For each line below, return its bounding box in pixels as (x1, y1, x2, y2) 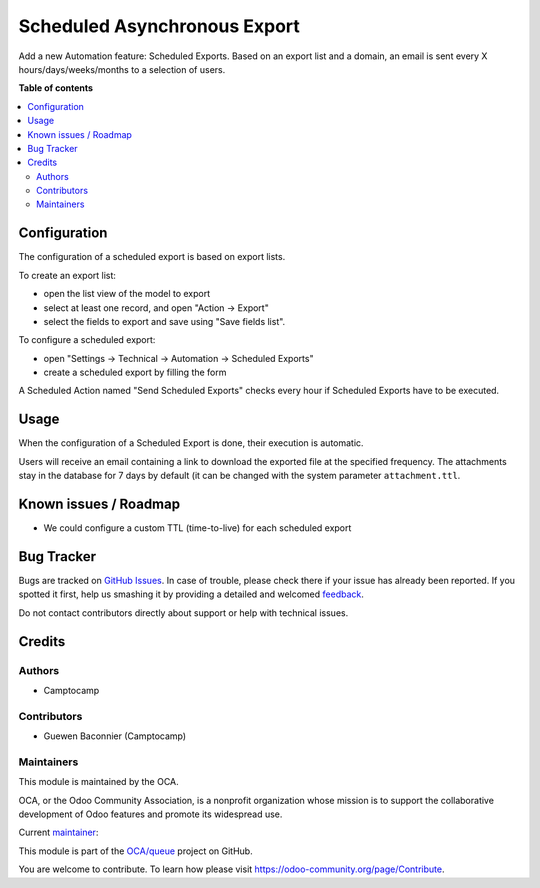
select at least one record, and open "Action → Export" (43, 301, 269, 314)
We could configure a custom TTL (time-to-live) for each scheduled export (43, 522, 352, 534)
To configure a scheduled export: (18, 334, 156, 346)
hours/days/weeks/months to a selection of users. (18, 63, 226, 75)
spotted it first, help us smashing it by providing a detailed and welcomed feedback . (18, 588, 365, 600)
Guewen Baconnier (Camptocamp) (43, 730, 187, 742)
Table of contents (18, 82, 94, 94)
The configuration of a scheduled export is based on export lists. (18, 251, 286, 263)
